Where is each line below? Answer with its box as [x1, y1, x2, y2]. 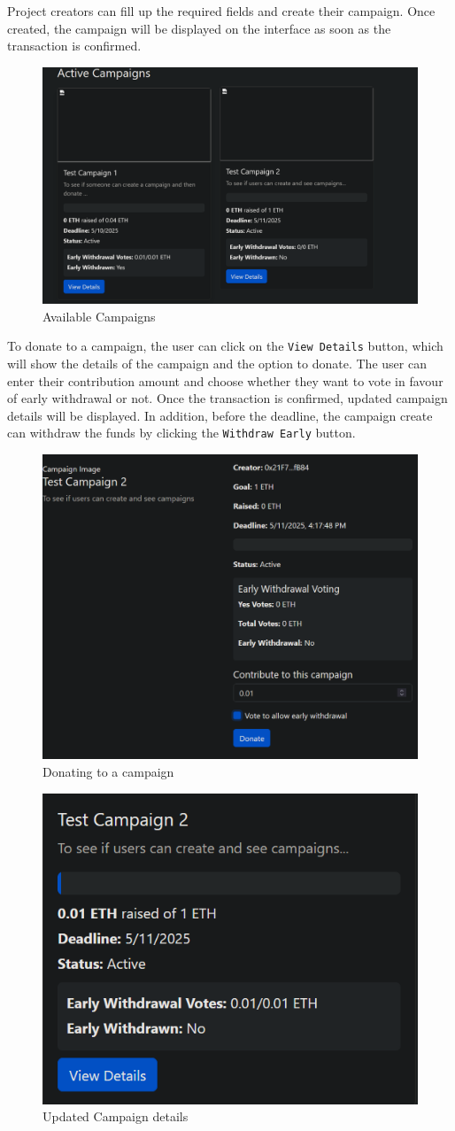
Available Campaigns [42, 306, 156, 325]
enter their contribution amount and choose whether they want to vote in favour [7, 371, 443, 390]
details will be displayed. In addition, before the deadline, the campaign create [7, 406, 433, 424]
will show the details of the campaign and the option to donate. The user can [7, 354, 427, 373]
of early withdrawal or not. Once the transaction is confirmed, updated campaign [7, 389, 448, 407]
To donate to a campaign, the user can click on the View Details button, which [7, 337, 443, 355]
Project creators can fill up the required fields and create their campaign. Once [7, 2, 436, 19]
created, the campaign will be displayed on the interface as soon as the [7, 19, 391, 37]
